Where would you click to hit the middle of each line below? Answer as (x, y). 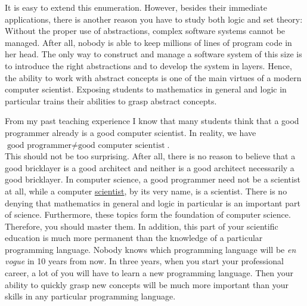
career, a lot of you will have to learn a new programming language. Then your (149, 273)
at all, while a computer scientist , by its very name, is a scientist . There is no (146, 191)
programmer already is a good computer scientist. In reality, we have (131, 132)
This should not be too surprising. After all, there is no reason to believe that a (150, 156)
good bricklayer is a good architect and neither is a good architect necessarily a (150, 167)
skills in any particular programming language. (90, 296)
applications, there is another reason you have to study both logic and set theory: (154, 19)
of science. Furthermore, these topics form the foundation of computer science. (148, 214)
